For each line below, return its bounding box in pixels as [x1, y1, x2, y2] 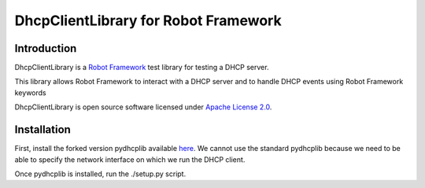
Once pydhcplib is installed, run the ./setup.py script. [14, 169, 187, 179]
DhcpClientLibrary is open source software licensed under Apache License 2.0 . [14, 102, 272, 112]
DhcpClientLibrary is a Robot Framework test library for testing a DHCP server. [14, 63, 269, 72]
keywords [14, 87, 46, 98]
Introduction [14, 42, 77, 55]
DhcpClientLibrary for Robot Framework [14, 12, 283, 29]
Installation [14, 123, 71, 137]
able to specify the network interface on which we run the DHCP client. [14, 154, 246, 164]
